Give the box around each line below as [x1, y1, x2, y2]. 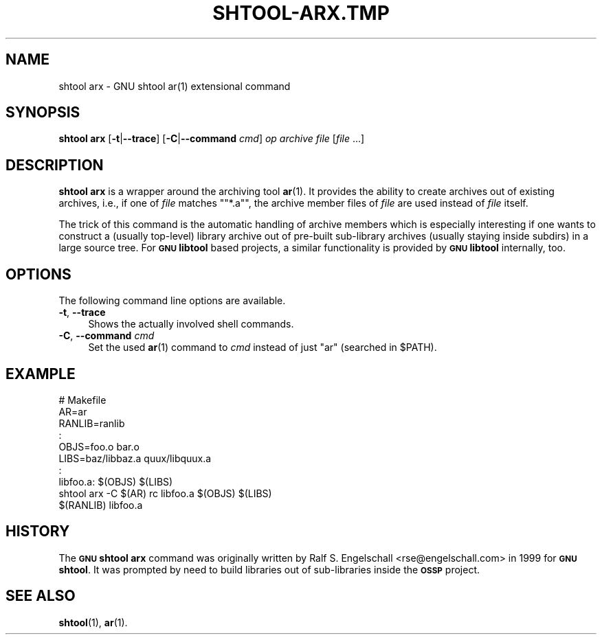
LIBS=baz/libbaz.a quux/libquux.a [58, 452, 212, 464]
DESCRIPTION [5, 156, 104, 174]
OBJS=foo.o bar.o [58, 440, 140, 453]
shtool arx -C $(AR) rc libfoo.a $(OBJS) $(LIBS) [58, 487, 272, 499]
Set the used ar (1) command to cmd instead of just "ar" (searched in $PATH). [88, 341, 437, 354]
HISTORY [5, 523, 70, 540]
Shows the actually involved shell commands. [88, 318, 294, 330]
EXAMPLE [5, 365, 76, 382]
